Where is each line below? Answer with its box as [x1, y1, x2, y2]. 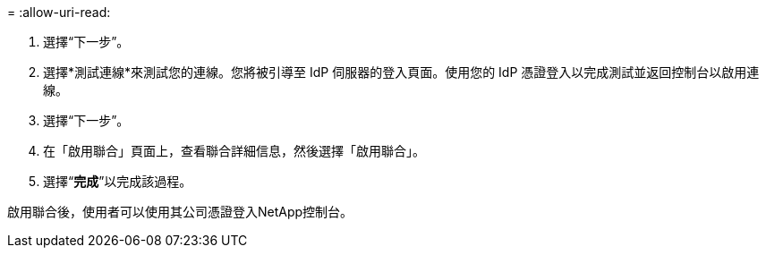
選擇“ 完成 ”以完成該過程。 [43, 174, 192, 189]
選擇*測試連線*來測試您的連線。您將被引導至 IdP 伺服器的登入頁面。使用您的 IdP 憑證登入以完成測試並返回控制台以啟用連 [43, 64, 760, 80]
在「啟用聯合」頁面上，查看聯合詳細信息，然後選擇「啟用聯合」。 [43, 143, 425, 158]
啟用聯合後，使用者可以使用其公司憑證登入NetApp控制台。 [7, 204, 353, 219]
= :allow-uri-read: [7, 4, 111, 20]
